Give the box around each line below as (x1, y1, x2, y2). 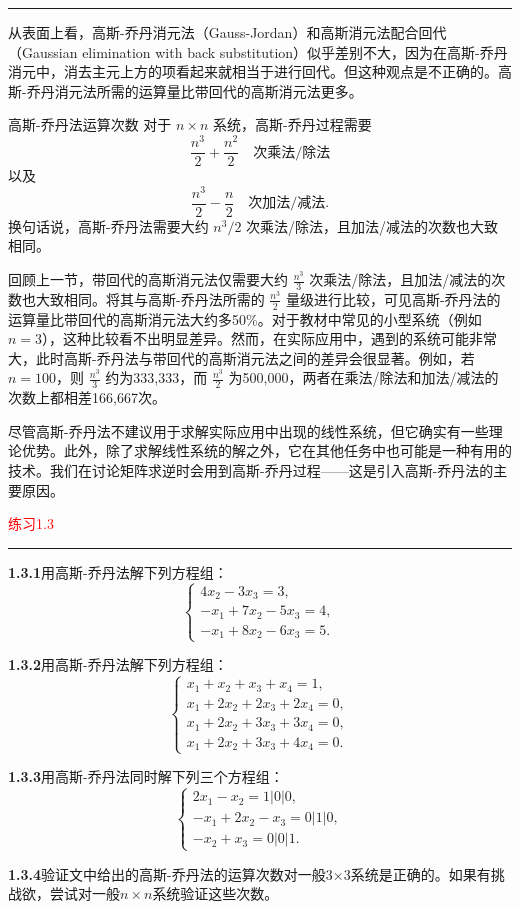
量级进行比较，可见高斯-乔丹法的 (285, 288, 501, 309)
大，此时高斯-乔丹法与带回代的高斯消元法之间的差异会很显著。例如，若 (8, 347, 475, 368)
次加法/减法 (248, 196, 326, 211)
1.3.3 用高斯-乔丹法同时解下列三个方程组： (8, 766, 284, 787)
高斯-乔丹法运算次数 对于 (8, 114, 172, 135)
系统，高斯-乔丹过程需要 (213, 114, 372, 135)
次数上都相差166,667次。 (8, 387, 166, 408)
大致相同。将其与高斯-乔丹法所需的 (35, 288, 265, 309)
